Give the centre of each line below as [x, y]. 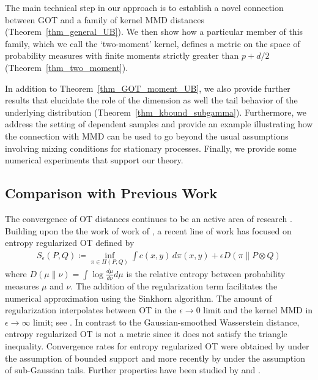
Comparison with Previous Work [111, 193]
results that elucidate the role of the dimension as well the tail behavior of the [151, 100]
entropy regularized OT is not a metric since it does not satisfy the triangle [146, 334]
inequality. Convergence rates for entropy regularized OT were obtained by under [157, 345]
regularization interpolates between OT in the [91, 310]
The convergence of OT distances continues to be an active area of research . [149, 218]
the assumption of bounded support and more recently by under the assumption [155, 358]
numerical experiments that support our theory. [94, 160]
